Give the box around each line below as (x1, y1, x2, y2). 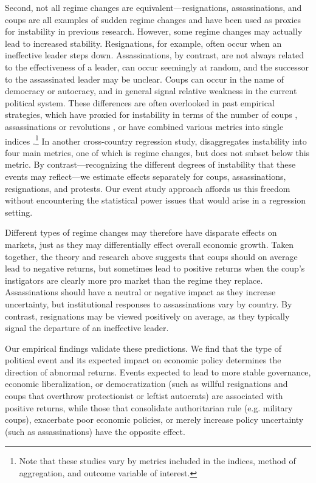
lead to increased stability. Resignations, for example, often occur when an (5, 36, 282, 49)
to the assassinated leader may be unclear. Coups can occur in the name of (5, 72, 284, 85)
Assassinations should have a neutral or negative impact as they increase (5, 286, 276, 298)
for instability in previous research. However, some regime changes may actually (5, 25, 303, 38)
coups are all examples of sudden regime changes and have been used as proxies (5, 13, 301, 26)
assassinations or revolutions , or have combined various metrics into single (5, 120, 284, 132)
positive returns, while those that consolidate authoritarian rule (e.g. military (5, 401, 293, 414)
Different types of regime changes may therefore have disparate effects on (5, 226, 277, 239)
